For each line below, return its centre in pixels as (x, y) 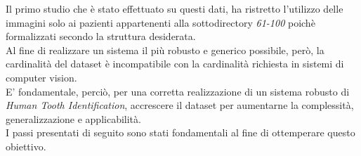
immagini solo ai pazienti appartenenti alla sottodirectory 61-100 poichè (160, 22)
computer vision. (41, 77)
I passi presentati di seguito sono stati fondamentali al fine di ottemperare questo (180, 132)
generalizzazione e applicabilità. (73, 118)
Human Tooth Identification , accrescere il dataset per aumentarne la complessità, (180, 105)
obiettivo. (26, 146)
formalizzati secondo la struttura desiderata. (101, 36)
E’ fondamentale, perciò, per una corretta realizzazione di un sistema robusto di (178, 91)
